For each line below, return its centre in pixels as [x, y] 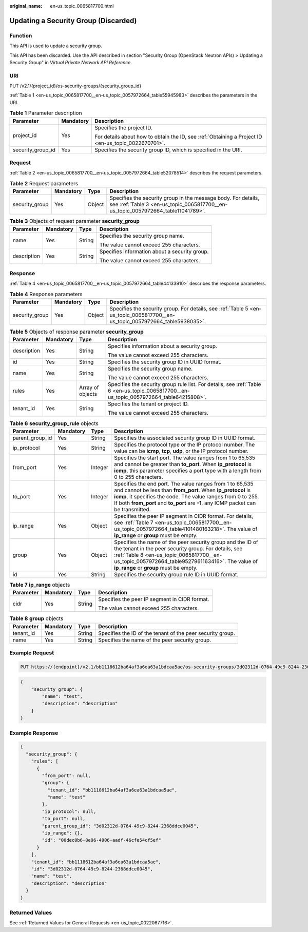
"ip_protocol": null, [69, 811]
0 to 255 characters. [139, 477]
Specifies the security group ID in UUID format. [165, 362]
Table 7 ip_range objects [40, 585]
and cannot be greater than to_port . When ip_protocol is [182, 464]
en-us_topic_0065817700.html [82, 6]
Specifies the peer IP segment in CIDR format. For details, [184, 516]
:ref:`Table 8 [129, 555]
